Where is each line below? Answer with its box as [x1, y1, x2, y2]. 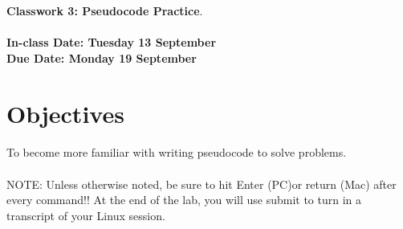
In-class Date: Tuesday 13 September [6, 34, 217, 51]
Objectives [6, 96, 124, 129]
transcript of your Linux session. [6, 207, 165, 223]
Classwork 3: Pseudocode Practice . [6, 2, 203, 18]
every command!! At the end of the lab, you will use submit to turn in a [6, 191, 362, 208]
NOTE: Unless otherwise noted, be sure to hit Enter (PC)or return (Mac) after [6, 175, 397, 192]
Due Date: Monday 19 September [6, 49, 197, 66]
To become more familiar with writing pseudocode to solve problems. [6, 144, 347, 161]
